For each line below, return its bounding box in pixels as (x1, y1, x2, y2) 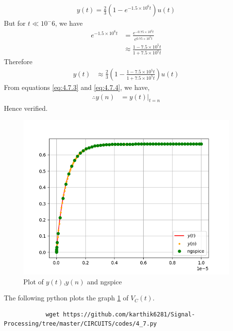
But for (4, 18, 26, 28)
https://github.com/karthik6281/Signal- (63, 311, 195, 318)
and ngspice (87, 276, 122, 286)
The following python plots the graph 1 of (4, 293, 129, 303)
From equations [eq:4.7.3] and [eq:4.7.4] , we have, (4, 82, 150, 92)
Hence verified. (4, 103, 48, 113)
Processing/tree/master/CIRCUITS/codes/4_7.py (4, 320, 157, 328)
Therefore (4, 56, 33, 67)
